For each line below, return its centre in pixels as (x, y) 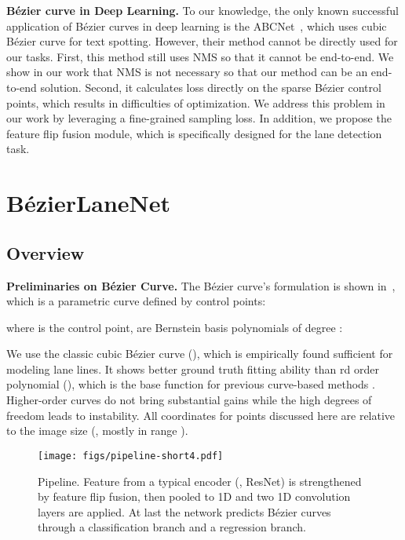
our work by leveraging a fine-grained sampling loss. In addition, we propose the (199, 118)
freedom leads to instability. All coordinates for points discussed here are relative (201, 415)
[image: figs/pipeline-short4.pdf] (131, 456)
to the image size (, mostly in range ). (97, 431)
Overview (46, 252)
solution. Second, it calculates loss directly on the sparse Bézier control (211, 87)
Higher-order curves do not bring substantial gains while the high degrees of (189, 400)
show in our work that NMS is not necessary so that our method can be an (187, 72)
